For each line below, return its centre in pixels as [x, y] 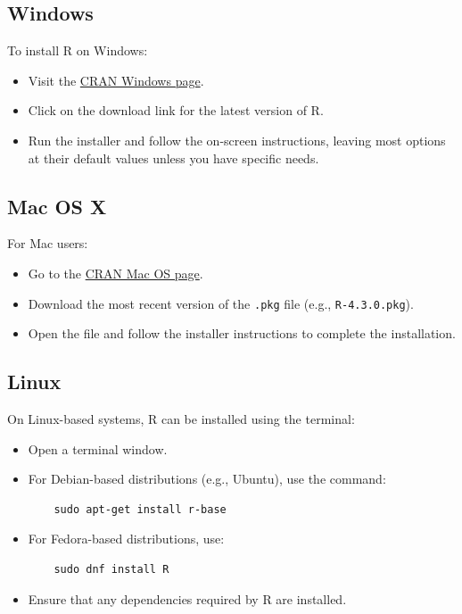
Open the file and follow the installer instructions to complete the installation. [242, 333]
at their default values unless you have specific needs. [173, 158]
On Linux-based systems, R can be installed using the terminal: [181, 419]
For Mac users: [48, 243]
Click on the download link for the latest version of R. [176, 110]
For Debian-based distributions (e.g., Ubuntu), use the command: [207, 479]
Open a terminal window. [98, 448]
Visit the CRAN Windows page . [116, 80]
